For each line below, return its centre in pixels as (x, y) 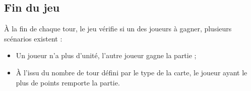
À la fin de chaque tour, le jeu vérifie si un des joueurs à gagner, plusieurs (118, 29)
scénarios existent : (33, 38)
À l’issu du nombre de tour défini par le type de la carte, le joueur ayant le (132, 72)
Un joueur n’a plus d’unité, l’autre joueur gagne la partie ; (106, 55)
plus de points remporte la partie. (68, 82)
